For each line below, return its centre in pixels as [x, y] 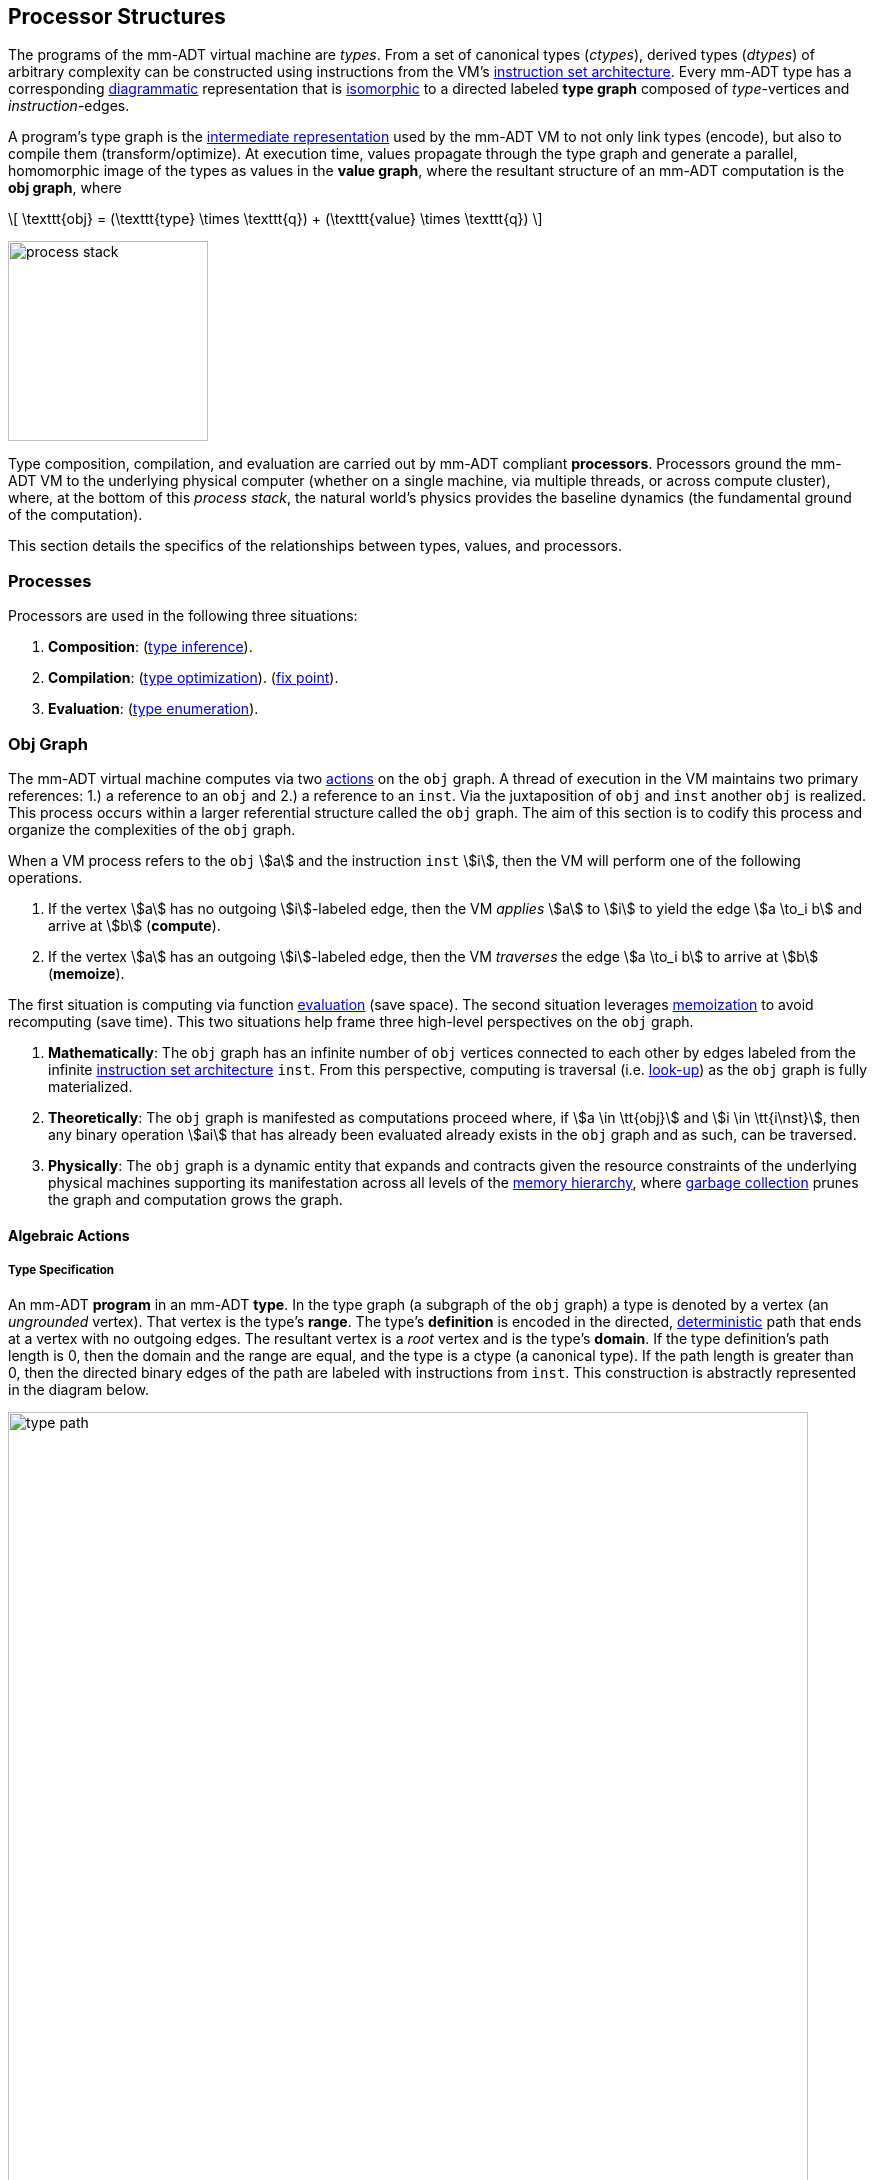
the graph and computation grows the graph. [195, 1199]
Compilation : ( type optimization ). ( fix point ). [193, 678]
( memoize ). [86, 973]
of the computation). [75, 515]
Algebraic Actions [69, 1235]
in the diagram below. [79, 1390]
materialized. [90, 1086]
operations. [45, 877]
